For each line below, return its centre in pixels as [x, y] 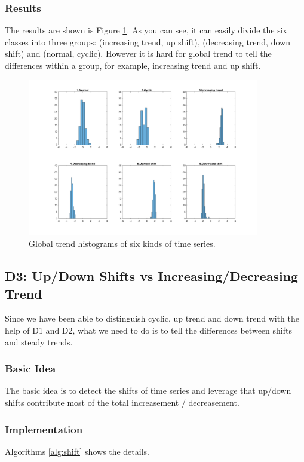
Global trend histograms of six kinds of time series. [122, 244]
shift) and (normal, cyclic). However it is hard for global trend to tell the [138, 53]
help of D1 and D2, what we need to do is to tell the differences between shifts [148, 330]
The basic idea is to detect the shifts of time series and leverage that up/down [148, 391]
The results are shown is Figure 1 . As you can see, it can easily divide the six [146, 30]
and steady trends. [39, 342]
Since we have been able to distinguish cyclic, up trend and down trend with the [152, 318]
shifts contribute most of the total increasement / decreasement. [122, 403]
